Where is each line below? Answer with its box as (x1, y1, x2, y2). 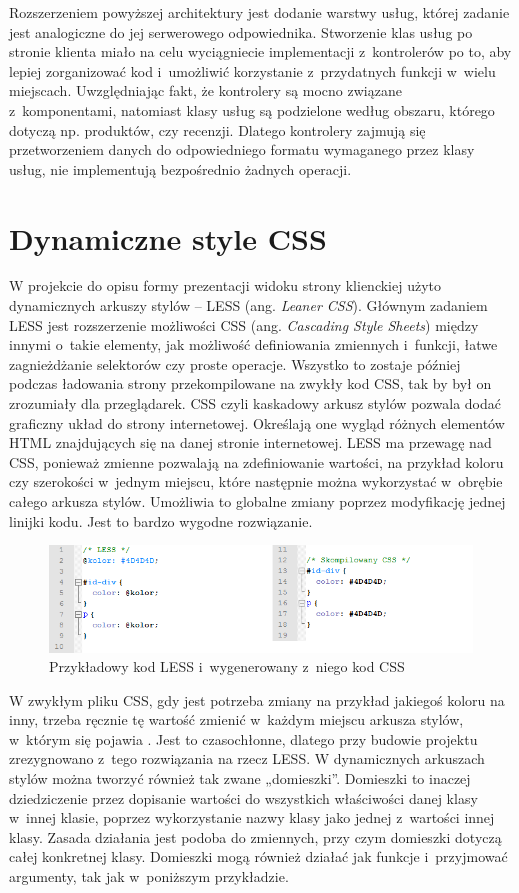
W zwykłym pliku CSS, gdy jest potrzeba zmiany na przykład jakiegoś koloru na (9, 689, 505, 710)
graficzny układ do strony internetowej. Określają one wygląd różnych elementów (9, 412, 505, 433)
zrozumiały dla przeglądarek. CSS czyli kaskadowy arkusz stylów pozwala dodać (9, 393, 501, 414)
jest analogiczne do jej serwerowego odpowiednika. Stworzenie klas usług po (9, 21, 473, 42)
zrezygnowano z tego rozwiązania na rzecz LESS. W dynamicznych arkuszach (9, 748, 485, 769)
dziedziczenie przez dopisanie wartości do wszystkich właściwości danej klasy (9, 787, 478, 808)
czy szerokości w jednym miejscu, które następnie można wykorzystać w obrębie (9, 471, 503, 492)
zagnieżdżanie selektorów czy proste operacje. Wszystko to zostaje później (9, 353, 461, 374)
